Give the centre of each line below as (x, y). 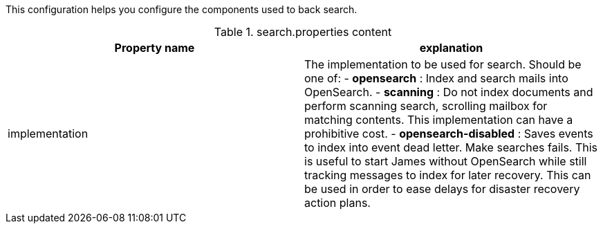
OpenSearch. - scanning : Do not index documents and (449, 92)
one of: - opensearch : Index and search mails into (436, 78)
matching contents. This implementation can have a (439, 120)
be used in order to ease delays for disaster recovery (442, 189)
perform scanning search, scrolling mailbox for (426, 106)
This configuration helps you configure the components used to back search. (182, 9)
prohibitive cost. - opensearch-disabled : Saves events (449, 134)
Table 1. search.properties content (303, 32)
